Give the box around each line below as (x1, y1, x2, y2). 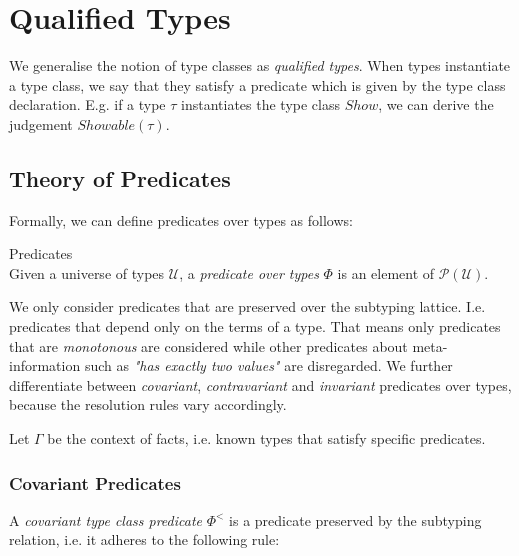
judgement (9, 113, 73, 134)
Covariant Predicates (9, 470, 181, 495)
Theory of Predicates (9, 162, 231, 193)
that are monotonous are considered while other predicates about (9, 335, 408, 356)
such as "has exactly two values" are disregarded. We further (84, 355, 453, 376)
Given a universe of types (9, 262, 165, 283)
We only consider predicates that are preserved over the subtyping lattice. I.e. (9, 296, 486, 317)
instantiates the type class (181, 94, 341, 115)
